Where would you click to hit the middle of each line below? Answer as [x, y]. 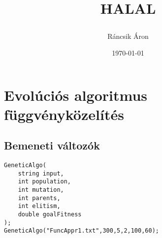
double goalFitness [50, 215]
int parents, [39, 198]
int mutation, [41, 190]
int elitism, [39, 206]
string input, [41, 173]
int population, [45, 182]
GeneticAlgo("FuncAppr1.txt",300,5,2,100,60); [81, 231]
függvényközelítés [64, 114]
